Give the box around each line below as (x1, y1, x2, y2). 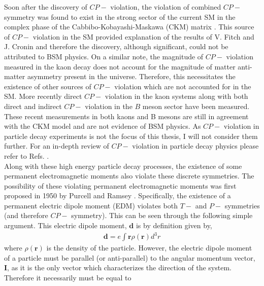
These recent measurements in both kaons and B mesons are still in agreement (4, 111, 249, 121)
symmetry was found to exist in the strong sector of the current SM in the (4, 11, 236, 22)
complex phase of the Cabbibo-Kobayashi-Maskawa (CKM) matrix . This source (4, 21, 254, 32)
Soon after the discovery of (4, 2, 87, 12)
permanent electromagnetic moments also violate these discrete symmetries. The (4, 170, 254, 181)
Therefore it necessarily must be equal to (4, 272, 131, 282)
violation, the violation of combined (110, 2, 221, 12)
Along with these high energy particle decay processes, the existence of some (4, 160, 242, 171)
